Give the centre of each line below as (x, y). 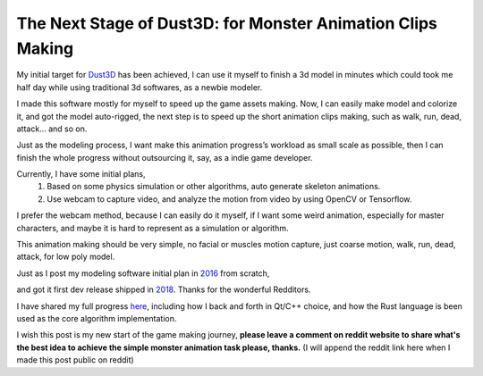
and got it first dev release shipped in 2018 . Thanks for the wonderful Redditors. (164, 289)
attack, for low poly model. (66, 257)
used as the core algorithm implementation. (97, 318)
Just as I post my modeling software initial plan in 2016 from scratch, (143, 273)
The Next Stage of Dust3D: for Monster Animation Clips (227, 23)
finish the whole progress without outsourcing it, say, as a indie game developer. (165, 157)
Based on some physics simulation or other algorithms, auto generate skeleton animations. (214, 187)
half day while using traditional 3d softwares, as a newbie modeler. (140, 87)
